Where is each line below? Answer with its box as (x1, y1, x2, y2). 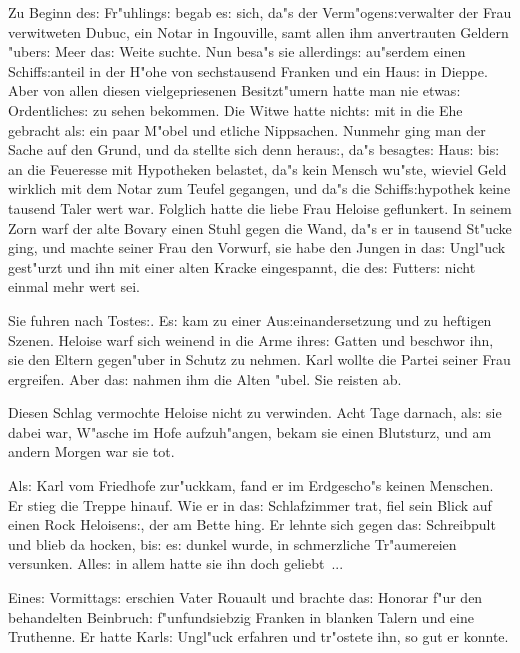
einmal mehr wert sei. (8, 276, 140, 297)
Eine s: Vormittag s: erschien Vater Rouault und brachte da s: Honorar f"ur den (8, 587, 483, 608)
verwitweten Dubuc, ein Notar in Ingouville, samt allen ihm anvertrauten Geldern (8, 21, 509, 42)
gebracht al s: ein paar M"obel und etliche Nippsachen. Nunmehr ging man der (8, 119, 486, 140)
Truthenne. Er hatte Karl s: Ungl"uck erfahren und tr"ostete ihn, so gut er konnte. (8, 626, 509, 647)
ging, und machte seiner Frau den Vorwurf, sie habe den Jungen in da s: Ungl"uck (8, 237, 506, 258)
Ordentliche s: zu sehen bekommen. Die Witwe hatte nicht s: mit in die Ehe (8, 99, 463, 120)
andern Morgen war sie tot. (8, 441, 175, 462)
